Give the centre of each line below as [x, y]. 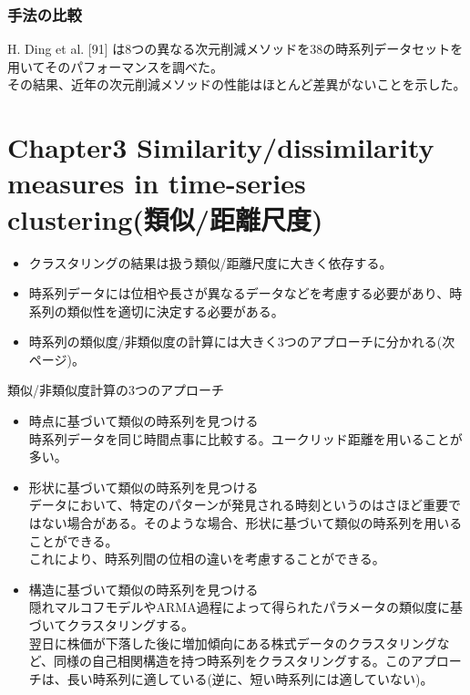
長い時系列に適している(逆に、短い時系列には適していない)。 [250, 678]
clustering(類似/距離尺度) [165, 218]
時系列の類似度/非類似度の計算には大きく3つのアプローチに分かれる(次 [242, 342]
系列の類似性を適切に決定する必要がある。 [156, 311]
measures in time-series [157, 183]
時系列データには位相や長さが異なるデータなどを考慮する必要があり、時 [245, 293]
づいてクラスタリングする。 [112, 625]
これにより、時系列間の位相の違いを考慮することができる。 [207, 559]
